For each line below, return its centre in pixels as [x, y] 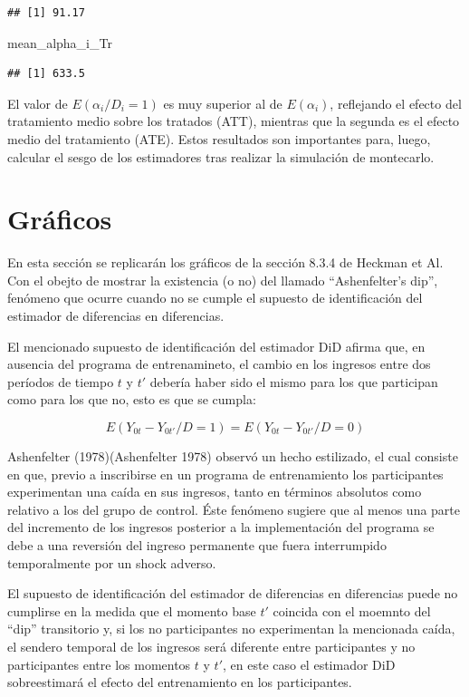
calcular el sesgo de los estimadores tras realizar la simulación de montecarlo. [221, 156]
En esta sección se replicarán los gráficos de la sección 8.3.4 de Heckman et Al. [225, 262]
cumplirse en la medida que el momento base [132, 610]
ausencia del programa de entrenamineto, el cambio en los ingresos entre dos [219, 364]
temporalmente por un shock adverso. [112, 562]
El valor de [38, 103]
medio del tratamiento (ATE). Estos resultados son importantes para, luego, [219, 138]
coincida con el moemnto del [352, 610]
